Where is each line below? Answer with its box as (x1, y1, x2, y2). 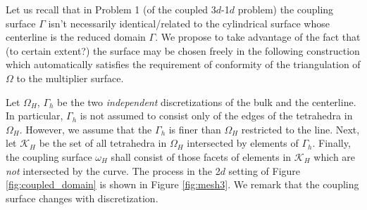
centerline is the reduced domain (6, 29, 146, 44)
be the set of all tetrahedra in (39, 136, 167, 150)
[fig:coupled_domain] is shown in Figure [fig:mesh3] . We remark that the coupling (6, 177, 359, 192)
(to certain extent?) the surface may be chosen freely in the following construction (6, 43, 360, 58)
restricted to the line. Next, (241, 122, 360, 136)
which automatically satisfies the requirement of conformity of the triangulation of (6, 57, 361, 72)
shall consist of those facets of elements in (111, 149, 292, 164)
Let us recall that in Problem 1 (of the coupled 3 (6, 2, 216, 16)
